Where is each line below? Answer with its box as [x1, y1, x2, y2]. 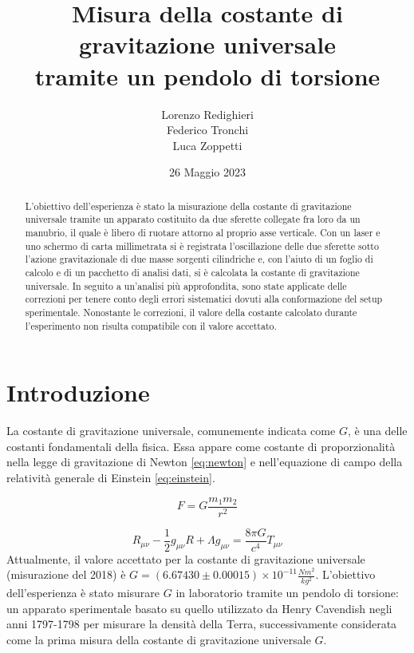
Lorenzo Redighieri [161, 105, 254, 122]
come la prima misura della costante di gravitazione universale [6, 631, 311, 647]
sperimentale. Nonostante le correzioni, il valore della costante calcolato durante [25, 305, 357, 319]
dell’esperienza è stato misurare [6, 584, 160, 601]
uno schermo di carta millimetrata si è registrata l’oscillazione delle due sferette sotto [25, 239, 379, 252]
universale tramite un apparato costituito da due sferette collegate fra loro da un [25, 212, 361, 226]
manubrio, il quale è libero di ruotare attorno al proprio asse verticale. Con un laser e [25, 225, 380, 239]
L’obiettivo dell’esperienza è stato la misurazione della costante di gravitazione [25, 199, 352, 212]
